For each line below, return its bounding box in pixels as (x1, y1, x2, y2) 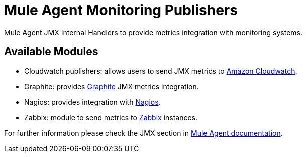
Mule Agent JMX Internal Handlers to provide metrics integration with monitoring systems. (4, 28, 303, 37)
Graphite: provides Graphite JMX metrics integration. (24, 82, 199, 91)
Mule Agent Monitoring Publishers (4, 2, 238, 19)
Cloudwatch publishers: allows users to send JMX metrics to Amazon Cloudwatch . (24, 66, 297, 75)
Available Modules (4, 45, 98, 58)
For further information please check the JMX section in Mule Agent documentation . (4, 128, 283, 137)
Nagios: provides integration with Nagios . (24, 97, 161, 106)
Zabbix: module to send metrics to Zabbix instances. (24, 113, 198, 122)
